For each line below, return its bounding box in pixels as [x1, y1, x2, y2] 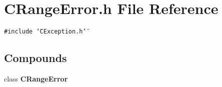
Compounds [4, 50, 67, 65]
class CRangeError [4, 73, 68, 83]
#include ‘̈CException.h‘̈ [4, 28, 86, 35]
